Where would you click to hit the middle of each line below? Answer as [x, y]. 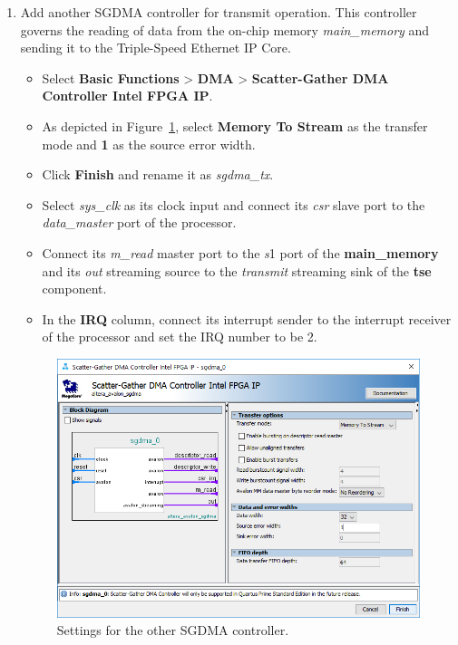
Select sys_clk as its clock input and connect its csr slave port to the [234, 204]
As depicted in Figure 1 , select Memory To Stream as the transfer [235, 125]
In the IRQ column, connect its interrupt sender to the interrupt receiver [247, 318]
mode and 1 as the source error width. [149, 144]
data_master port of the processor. [139, 222]
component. [74, 289]
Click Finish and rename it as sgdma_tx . [158, 174]
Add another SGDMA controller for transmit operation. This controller [219, 12]
